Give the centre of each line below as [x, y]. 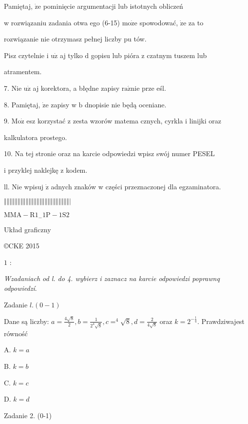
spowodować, [159, 22]
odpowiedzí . [20, 288]
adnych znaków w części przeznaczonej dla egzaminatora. [136, 186]
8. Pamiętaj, [22, 104]
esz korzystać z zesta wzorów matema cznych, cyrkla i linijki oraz [124, 121]
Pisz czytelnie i [26, 55]
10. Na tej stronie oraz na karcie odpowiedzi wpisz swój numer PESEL [109, 153]
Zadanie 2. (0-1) [28, 415]
